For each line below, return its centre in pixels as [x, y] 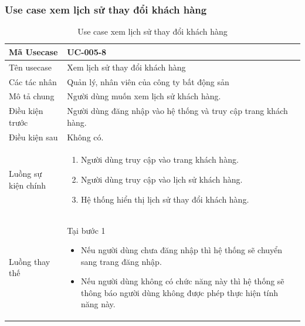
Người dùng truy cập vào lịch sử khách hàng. [162, 179]
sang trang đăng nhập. [121, 261]
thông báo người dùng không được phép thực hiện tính [179, 292]
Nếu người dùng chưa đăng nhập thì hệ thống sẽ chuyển [182, 250]
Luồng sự [26, 174]
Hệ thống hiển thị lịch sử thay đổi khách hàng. [165, 199]
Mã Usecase [33, 51]
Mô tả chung [32, 96]
